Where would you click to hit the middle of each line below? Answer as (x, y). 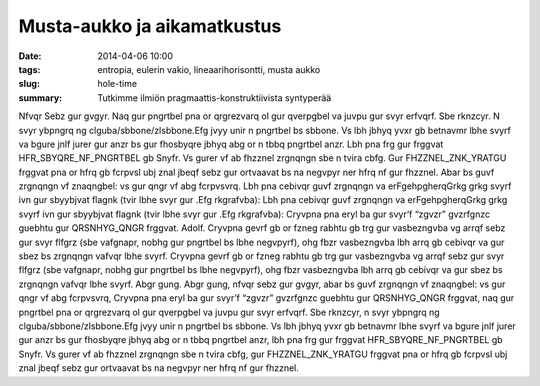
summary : (40, 97)
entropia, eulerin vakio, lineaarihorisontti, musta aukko (209, 69)
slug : (29, 84)
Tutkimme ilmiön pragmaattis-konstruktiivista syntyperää (214, 97)
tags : (29, 69)
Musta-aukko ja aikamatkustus (150, 26)
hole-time (117, 84)
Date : (30, 56)
